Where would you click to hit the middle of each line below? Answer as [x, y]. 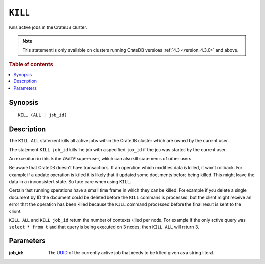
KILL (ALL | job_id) [42, 115]
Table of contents [31, 64]
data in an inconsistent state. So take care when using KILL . [70, 182]
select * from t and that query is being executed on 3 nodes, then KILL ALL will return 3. [104, 227]
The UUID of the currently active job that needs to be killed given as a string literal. [131, 253]
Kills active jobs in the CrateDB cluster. [48, 27]
